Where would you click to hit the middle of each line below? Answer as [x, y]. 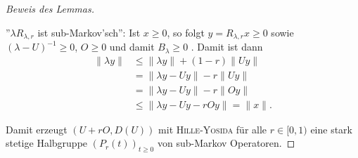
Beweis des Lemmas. [50, 8]
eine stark [331, 129]
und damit [132, 47]
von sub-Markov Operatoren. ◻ [226, 143]
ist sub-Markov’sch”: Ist [89, 32]
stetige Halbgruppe [47, 143]
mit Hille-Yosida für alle [213, 129]
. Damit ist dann [227, 47]
